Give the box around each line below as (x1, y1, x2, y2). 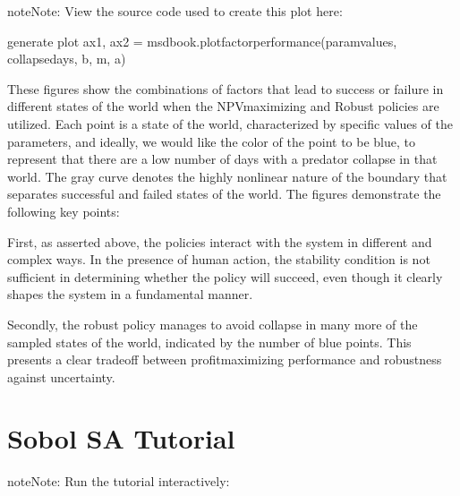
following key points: (7, 201, 120, 220)
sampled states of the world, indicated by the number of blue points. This (7, 332, 412, 351)
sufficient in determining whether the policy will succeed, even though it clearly (7, 267, 443, 286)
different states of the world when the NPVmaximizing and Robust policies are (7, 97, 439, 115)
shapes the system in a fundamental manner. (7, 285, 253, 304)
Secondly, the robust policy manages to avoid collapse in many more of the (7, 314, 418, 333)
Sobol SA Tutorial (7, 420, 235, 457)
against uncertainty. (7, 367, 115, 386)
